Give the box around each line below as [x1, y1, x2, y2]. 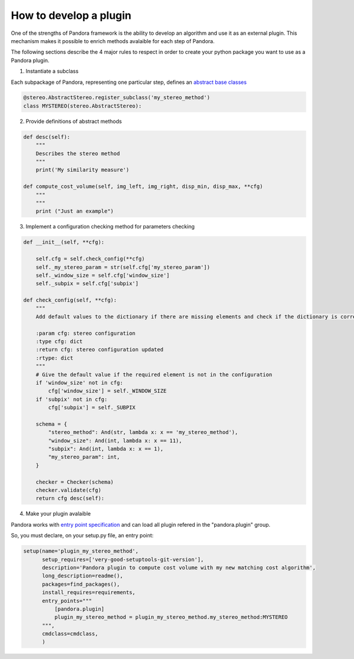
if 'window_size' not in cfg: [35, 379, 123, 386]
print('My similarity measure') [35, 167, 130, 174]
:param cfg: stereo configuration [35, 329, 136, 337]
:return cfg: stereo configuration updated [35, 346, 163, 353]
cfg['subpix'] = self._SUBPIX [48, 404, 136, 411]
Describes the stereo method [35, 150, 120, 156]
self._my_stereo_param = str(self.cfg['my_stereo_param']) [35, 263, 211, 270]
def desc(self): [23, 133, 71, 140]
